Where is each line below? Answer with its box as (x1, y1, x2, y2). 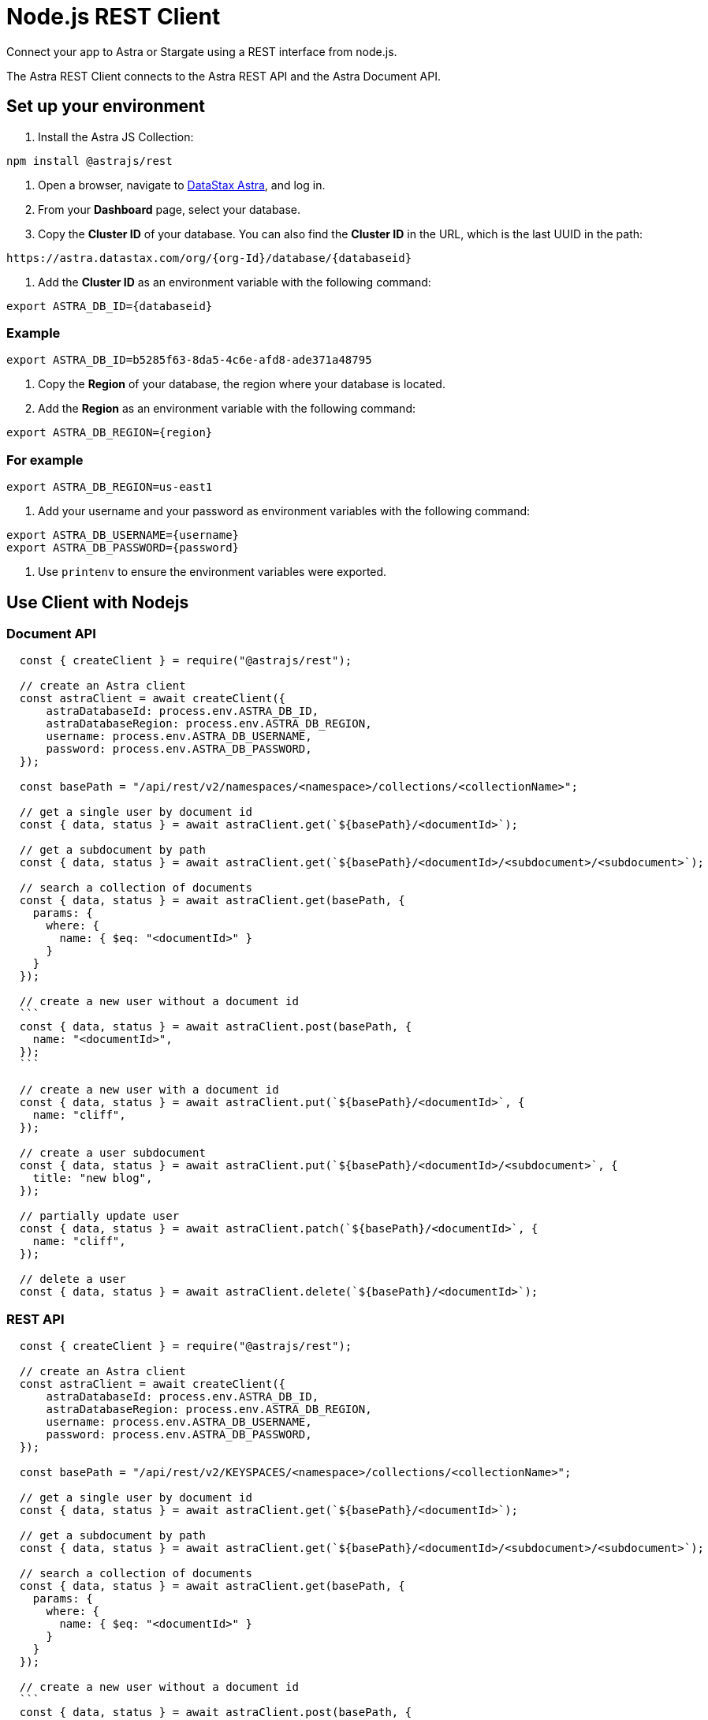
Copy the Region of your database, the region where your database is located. (38, 377, 445, 391)
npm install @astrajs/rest (6, 154, 173, 167)
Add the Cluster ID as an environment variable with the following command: (38, 275, 431, 289)
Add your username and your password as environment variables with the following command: (38, 504, 531, 518)
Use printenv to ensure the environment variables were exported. (38, 565, 387, 579)
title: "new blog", (32, 1172, 153, 1185)
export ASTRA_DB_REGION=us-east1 (6, 480, 213, 494)
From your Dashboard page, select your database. (38, 202, 301, 216)
